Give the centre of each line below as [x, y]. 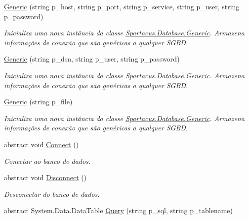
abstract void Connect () [41, 144]
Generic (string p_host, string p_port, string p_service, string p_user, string [122, 6]
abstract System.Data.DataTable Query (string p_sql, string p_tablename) [118, 210]
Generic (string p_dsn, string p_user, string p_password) [92, 59]
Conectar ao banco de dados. [47, 161]
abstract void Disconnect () [45, 177]
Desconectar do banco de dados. [52, 194]
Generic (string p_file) [38, 102]
